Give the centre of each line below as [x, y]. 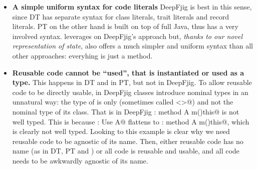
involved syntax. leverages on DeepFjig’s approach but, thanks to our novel [127, 36]
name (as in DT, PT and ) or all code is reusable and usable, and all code [126, 151]
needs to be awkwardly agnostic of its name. [80, 160]
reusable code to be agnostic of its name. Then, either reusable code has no [128, 141]
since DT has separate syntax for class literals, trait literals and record [121, 16]
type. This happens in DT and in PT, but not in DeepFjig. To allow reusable [132, 82]
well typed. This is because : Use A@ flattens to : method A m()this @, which [131, 121]
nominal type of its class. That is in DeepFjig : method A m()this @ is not [126, 111]
